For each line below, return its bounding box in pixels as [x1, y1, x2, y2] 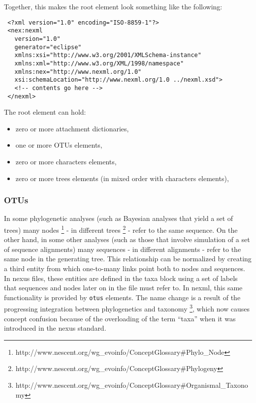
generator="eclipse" [14, 43, 82, 51]
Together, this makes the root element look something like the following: [4, 1, 223, 11]
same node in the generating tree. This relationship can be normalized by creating [4, 253, 252, 264]
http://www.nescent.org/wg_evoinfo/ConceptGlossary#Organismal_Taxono [15, 380, 248, 390]
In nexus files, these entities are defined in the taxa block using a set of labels [4, 273, 238, 283]
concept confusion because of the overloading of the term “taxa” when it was [4, 313, 236, 323]
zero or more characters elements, [15, 156, 117, 166]
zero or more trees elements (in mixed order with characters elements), [15, 173, 229, 183]
